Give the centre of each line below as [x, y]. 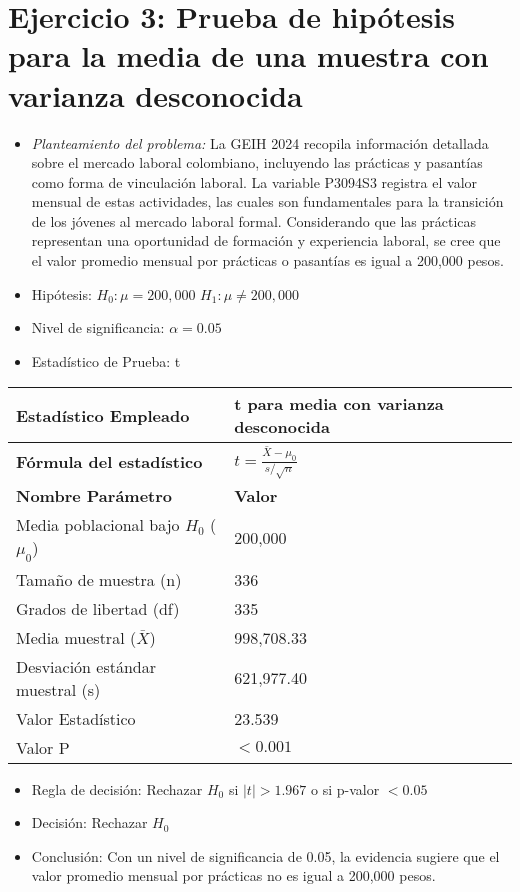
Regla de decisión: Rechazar [117, 788]
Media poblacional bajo [98, 525]
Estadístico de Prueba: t [106, 360]
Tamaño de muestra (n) [99, 579]
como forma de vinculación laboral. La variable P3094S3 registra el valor [254, 181]
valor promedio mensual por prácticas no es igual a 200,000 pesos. [233, 875]
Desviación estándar [86, 666]
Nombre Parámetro [94, 496]
